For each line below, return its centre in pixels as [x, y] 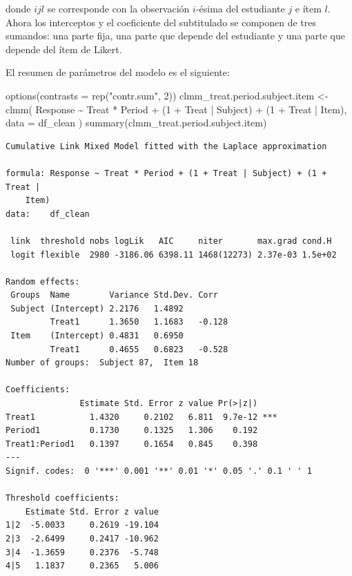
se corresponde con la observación [118, 8]
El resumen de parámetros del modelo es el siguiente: [118, 72]
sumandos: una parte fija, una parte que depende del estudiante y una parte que [175, 36]
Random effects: [43, 281]
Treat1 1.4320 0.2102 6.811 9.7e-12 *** [141, 417]
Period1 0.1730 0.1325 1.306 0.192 [132, 431]
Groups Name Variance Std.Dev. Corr [114, 295]
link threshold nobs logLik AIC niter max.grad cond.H [171, 241]
